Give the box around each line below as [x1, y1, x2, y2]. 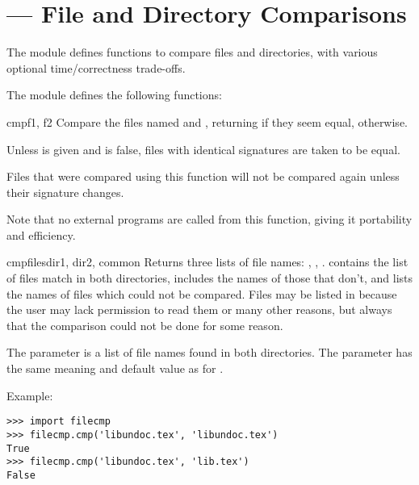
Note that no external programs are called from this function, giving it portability [6, 211, 413, 228]
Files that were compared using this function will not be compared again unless [6, 168, 400, 185]
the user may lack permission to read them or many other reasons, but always [6, 301, 392, 318]
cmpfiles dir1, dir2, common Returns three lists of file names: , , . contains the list [6, 253, 409, 270]
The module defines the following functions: [6, 86, 222, 103]
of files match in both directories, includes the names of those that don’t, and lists [6, 270, 413, 286]
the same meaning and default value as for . [6, 360, 224, 377]
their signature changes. [6, 183, 124, 200]
